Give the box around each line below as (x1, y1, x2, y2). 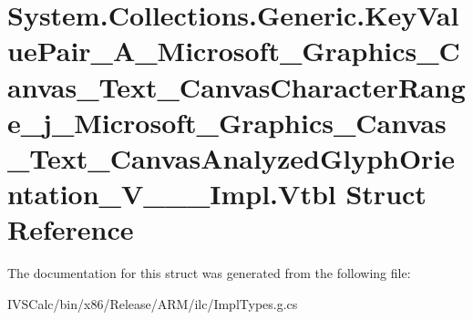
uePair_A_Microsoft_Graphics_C (7, 32, 460, 69)
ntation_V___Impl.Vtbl (7, 175, 336, 212)
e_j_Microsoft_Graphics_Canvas (7, 103, 447, 140)
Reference (7, 211, 134, 248)
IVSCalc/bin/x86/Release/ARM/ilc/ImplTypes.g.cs (7, 294, 298, 313)
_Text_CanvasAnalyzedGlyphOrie (7, 139, 456, 176)
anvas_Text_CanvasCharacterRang (7, 67, 466, 105)
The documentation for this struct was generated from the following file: (7, 263, 411, 283)
